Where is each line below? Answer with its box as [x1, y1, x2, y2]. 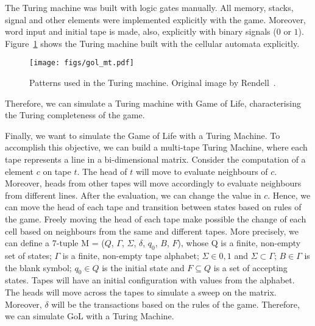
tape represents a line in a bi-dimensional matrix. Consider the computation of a [5, 153, 306, 165]
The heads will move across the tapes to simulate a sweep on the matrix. [5, 285, 277, 298]
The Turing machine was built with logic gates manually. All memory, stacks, [5, 1, 294, 13]
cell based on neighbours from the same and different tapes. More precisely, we [5, 224, 299, 237]
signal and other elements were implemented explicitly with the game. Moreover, [5, 13, 306, 26]
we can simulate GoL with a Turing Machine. [5, 310, 174, 322]
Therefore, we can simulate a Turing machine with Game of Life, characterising [5, 96, 301, 109]
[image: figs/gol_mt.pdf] [29, 58, 134, 68]
